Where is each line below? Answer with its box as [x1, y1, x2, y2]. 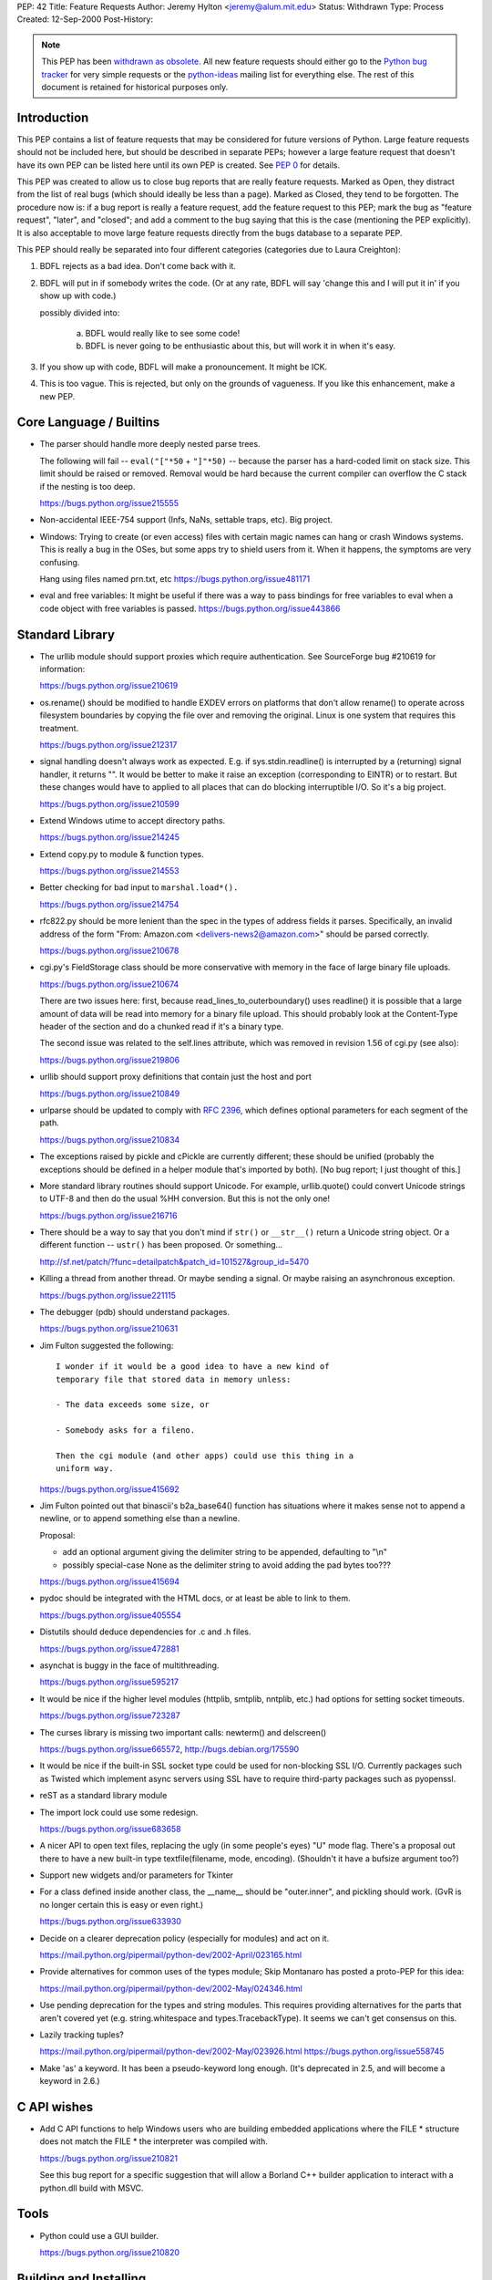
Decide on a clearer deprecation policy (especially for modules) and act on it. [39, 1933, 330, 1943]
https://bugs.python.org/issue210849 [39, 1088, 180, 1099]
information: [39, 664, 86, 674]
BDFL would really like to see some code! [85, 327, 241, 338]
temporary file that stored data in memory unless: [56, 1373, 292, 1384]
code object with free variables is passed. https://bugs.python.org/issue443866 [39, 603, 341, 614]
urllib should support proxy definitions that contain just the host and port [39, 1072, 312, 1083]
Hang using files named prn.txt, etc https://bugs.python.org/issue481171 [39, 573, 311, 584]
